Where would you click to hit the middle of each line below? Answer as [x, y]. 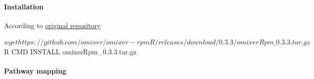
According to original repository [52, 25]
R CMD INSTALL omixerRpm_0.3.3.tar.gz [70, 51]
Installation [24, 6]
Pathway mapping [35, 71]
